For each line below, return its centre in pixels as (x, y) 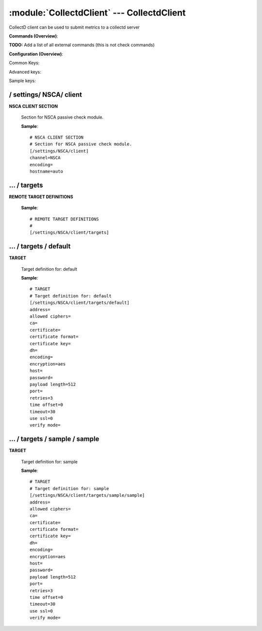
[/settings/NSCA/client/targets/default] (80, 303)
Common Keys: (24, 63)
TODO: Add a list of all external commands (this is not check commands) (82, 45)
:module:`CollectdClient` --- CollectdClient (97, 13)
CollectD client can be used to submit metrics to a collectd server (74, 27)
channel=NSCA (45, 158)
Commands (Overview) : (33, 36)
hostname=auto (46, 171)
